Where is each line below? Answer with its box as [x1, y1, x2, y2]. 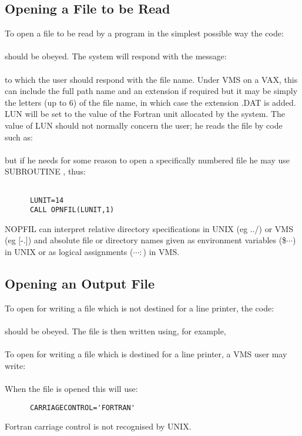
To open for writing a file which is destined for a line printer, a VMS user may [5, 348, 287, 360]
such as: [5, 130, 33, 143]
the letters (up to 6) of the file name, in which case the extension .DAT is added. [5, 96, 296, 108]
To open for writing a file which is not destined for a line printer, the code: [5, 301, 274, 314]
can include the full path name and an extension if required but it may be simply [5, 85, 298, 97]
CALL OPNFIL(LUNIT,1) [29, 206, 115, 214]
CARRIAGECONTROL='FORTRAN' [29, 403, 135, 412]
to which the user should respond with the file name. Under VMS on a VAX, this [5, 73, 298, 85]
